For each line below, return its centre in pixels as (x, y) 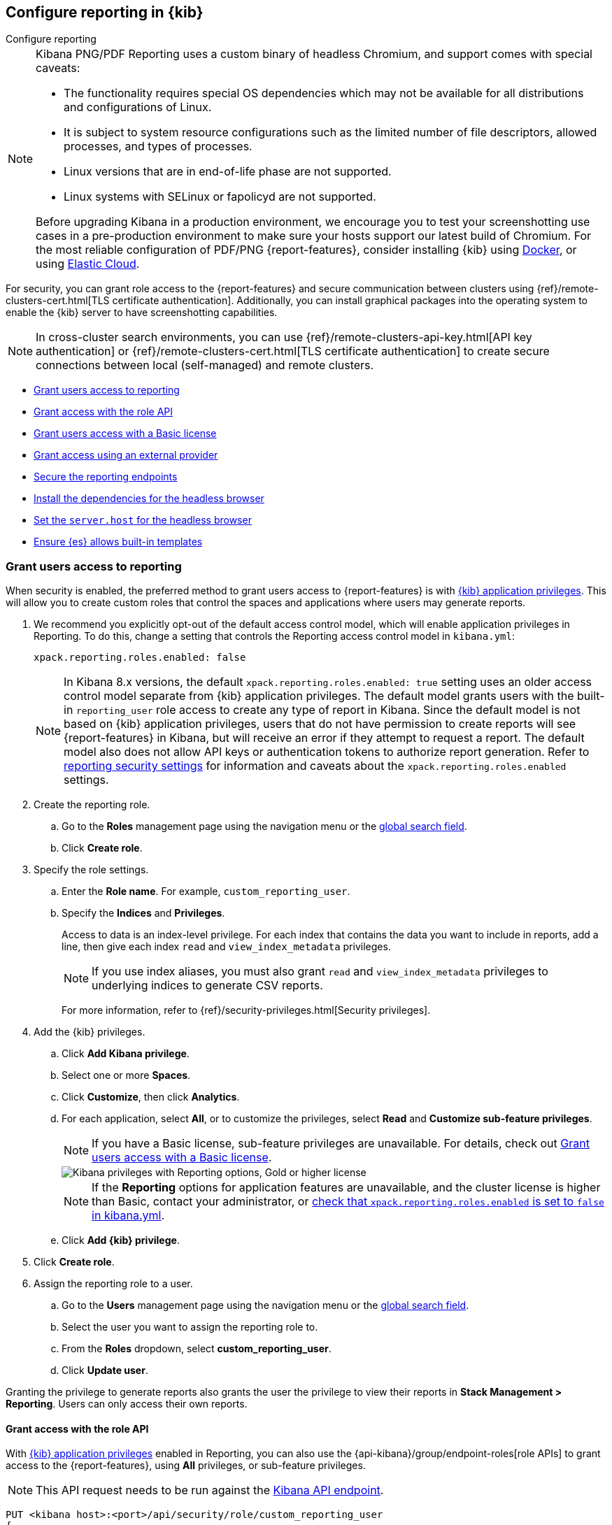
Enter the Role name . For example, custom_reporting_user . (206, 892)
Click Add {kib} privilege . (121, 1240)
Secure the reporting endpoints (106, 477)
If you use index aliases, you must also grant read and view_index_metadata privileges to (320, 972)
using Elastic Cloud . (88, 264)
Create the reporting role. (92, 805)
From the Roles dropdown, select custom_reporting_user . (197, 1349)
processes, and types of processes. (158, 146)
